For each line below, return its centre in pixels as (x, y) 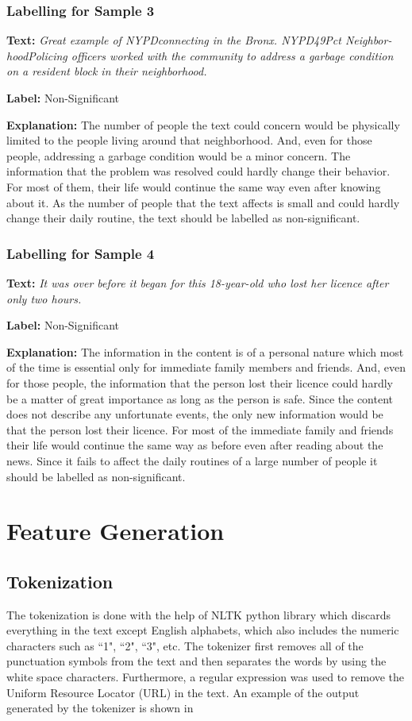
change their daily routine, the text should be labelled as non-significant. (183, 218)
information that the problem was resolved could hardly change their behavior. (198, 171)
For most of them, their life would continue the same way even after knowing (194, 186)
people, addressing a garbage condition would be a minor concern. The (179, 155)
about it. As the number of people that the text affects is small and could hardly (203, 202)
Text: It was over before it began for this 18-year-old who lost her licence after (198, 282)
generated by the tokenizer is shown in (100, 708)
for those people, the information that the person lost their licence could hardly (200, 382)
